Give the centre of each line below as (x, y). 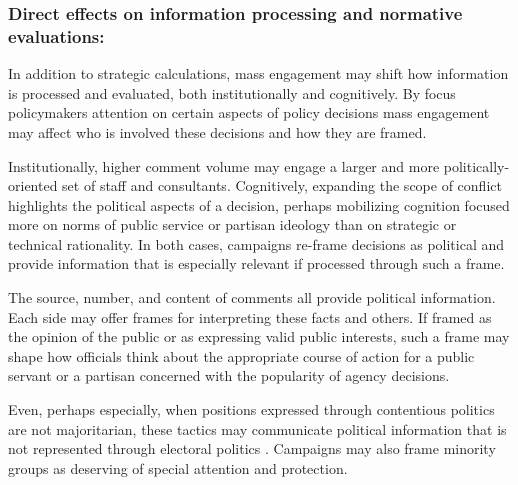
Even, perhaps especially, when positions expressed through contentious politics (251, 409)
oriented (33, 185)
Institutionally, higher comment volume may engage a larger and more (224, 165)
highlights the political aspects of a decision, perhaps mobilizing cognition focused (259, 204)
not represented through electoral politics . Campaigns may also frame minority (252, 448)
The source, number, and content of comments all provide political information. (252, 297)
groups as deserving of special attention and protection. (178, 467)
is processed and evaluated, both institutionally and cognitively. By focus (232, 92)
